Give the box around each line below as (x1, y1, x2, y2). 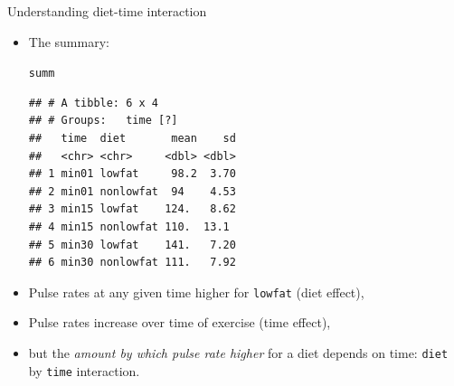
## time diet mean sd (28, 132, 236, 146)
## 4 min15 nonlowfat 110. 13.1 (28, 221, 230, 233)
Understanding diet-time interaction (7, 2, 207, 20)
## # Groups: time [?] (28, 114, 178, 127)
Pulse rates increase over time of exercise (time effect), (28, 313, 331, 332)
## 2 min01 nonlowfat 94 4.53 (28, 184, 236, 198)
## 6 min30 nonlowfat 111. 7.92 (28, 256, 236, 269)
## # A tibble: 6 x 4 (28, 96, 158, 109)
